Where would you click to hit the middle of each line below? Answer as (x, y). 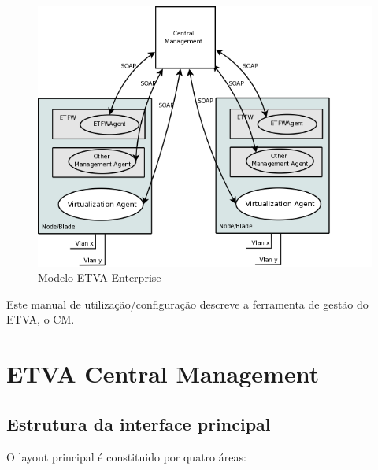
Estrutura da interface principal (139, 423)
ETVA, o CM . (41, 319)
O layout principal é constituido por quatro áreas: (126, 456)
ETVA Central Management (163, 374)
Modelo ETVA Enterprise (100, 278)
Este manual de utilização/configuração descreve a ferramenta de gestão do (187, 303)
